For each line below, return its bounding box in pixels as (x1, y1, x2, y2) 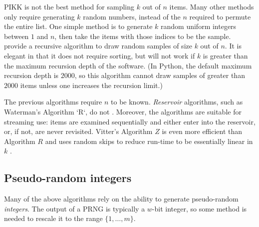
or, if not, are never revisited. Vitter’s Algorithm (4, 126, 153, 136)
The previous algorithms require (4, 96, 102, 107)
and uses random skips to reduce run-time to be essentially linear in (45, 135, 253, 146)
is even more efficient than (162, 126, 243, 136)
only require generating (4, 11, 75, 21)
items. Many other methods (169, 1, 254, 11)
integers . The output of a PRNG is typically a (4, 203, 145, 213)
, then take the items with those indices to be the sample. (54, 30, 231, 41)
